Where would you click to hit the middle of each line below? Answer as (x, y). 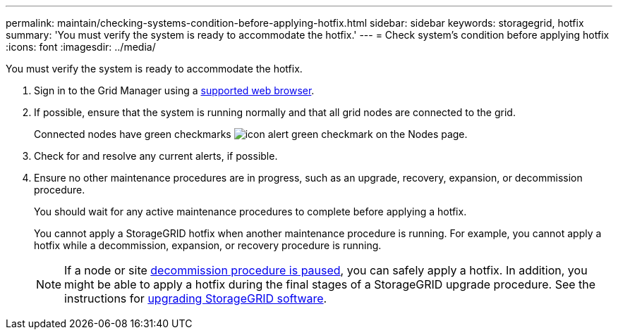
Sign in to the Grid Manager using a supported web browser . (174, 90)
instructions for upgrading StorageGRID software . (196, 298)
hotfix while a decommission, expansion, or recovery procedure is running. (208, 245)
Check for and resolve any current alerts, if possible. (156, 156)
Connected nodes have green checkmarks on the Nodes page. (251, 134)
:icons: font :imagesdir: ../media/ (81, 47)
